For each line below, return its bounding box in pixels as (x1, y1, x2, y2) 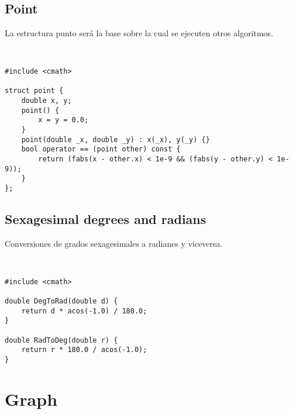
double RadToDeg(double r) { (5, 336, 118, 344)
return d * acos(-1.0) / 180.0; (21, 306, 147, 315)
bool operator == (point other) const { (21, 145, 181, 154)
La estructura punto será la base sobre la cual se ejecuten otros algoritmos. (5, 27, 274, 39)
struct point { (5, 87, 64, 95)
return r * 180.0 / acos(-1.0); (21, 346, 147, 354)
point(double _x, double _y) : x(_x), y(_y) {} (21, 135, 210, 144)
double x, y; (21, 96, 72, 105)
